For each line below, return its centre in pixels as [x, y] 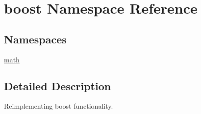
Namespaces [35, 39]
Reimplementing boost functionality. [59, 106]
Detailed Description [58, 85]
